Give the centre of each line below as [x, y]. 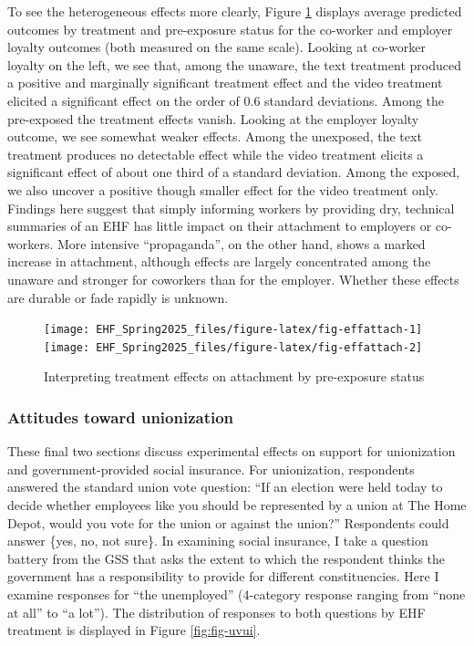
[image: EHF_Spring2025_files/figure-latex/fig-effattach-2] [233, 347]
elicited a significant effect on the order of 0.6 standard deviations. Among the [226, 100]
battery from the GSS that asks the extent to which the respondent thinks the [227, 558]
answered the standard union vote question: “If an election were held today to [225, 487]
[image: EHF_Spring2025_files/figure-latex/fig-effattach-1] [233, 330]
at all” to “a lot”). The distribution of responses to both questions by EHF [216, 612]
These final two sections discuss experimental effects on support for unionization [232, 451]
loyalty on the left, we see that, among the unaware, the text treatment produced [234, 64]
